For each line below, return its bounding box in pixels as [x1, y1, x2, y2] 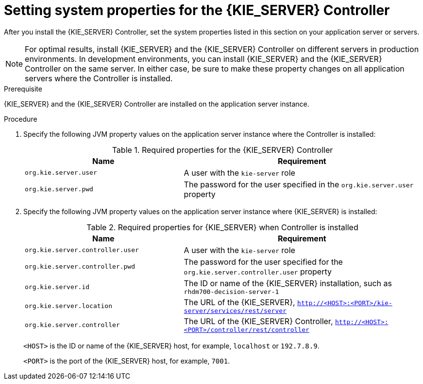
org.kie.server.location [25, 302, 113, 310]
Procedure [4, 114, 37, 123]
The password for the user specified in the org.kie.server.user [184, 179, 414, 189]
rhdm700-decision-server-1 [184, 288, 279, 295]
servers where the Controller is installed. [25, 73, 173, 83]
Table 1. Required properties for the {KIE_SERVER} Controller [112, 145, 333, 155]
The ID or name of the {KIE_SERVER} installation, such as [184, 278, 392, 288]
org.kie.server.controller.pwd [25, 263, 135, 271]
